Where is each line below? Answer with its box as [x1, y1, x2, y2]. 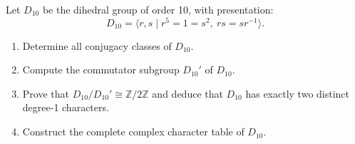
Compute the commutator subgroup [22, 62, 180, 77]
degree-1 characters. [22, 100, 109, 115]
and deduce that [152, 86, 223, 101]
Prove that [22, 86, 69, 101]
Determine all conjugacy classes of [22, 38, 172, 53]
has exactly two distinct [245, 86, 350, 101]
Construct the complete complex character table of [22, 124, 245, 139]
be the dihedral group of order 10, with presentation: [42, 2, 274, 16]
